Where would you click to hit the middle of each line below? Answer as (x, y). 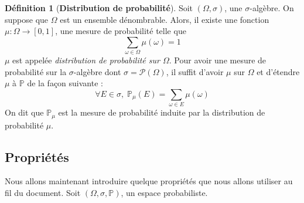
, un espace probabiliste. (164, 193)
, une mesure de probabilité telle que (121, 31)
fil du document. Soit (43, 193)
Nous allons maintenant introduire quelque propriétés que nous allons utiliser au (149, 181)
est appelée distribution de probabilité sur (86, 60)
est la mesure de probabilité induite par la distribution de (162, 112)
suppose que (27, 19)
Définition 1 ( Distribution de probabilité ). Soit (99, 8)
